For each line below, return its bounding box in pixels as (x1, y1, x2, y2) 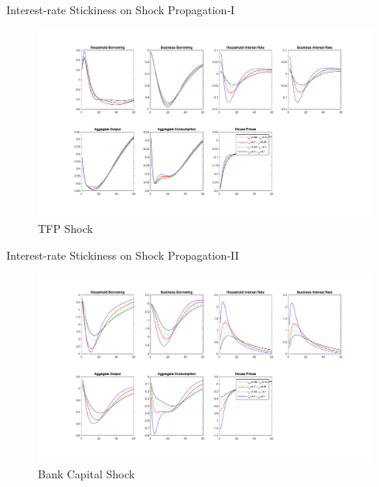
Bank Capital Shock (38, 465, 135, 481)
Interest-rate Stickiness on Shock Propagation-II (6, 246, 239, 263)
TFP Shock (38, 220, 93, 237)
